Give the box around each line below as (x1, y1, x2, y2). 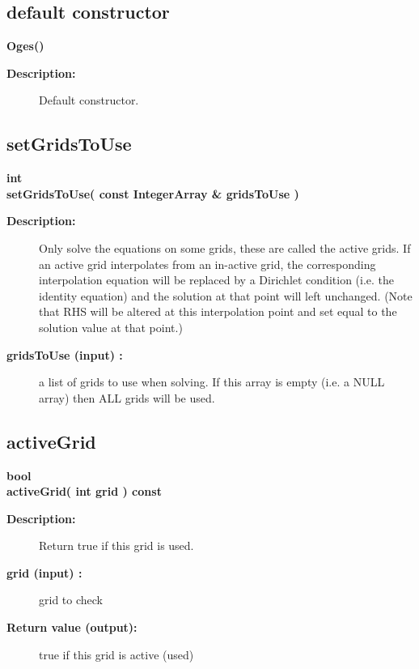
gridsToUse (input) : (6, 346, 123, 363)
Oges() (6, 37, 44, 54)
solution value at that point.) (39, 318, 183, 335)
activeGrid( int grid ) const (6, 483, 162, 500)
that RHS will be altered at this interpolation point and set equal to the (39, 303, 397, 320)
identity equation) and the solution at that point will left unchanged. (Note (39, 287, 413, 304)
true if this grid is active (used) (39, 646, 194, 663)
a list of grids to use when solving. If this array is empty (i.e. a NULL (39, 373, 385, 390)
